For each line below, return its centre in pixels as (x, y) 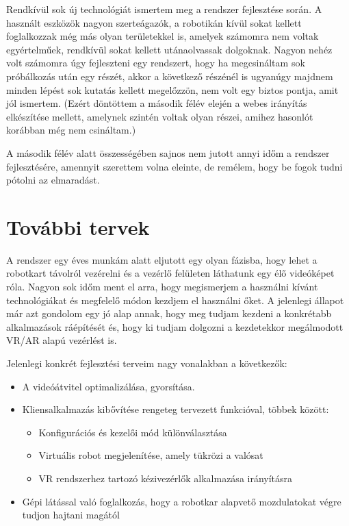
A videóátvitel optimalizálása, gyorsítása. (108, 386)
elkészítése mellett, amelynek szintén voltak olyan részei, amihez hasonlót (160, 116)
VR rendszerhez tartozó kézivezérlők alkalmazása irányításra (166, 478)
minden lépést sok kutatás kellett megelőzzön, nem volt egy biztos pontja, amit (172, 89)
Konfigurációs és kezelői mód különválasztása (133, 432)
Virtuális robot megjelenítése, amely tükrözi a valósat (151, 455)
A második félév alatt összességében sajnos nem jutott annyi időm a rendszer (168, 152)
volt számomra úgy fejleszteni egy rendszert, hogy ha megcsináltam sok (156, 63)
